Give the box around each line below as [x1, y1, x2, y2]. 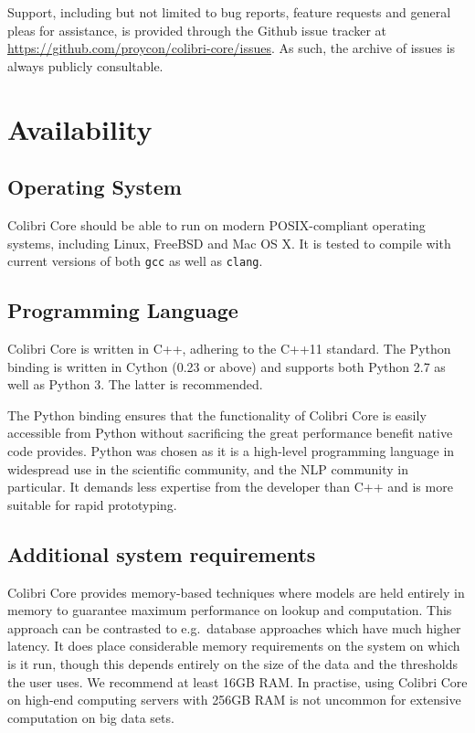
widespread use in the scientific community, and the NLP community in [7, 459, 408, 478]
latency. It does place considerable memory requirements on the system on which [7, 636, 460, 655]
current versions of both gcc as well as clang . [7, 251, 263, 271]
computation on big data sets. [7, 707, 174, 727]
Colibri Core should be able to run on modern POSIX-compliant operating [7, 215, 426, 234]
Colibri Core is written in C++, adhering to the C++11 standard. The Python [7, 339, 451, 357]
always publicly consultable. [7, 56, 164, 75]
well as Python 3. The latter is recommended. [7, 375, 263, 394]
